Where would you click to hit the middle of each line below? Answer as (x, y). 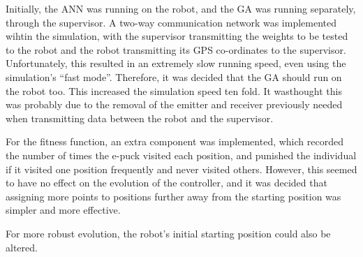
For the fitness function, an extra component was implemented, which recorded (175, 141)
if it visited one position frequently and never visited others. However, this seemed (181, 169)
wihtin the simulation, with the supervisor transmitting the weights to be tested (177, 36)
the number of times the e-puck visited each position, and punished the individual (181, 155)
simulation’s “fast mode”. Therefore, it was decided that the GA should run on (174, 76)
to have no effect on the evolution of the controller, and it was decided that (166, 183)
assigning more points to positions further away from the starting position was (173, 196)
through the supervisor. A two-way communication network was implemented (171, 22)
